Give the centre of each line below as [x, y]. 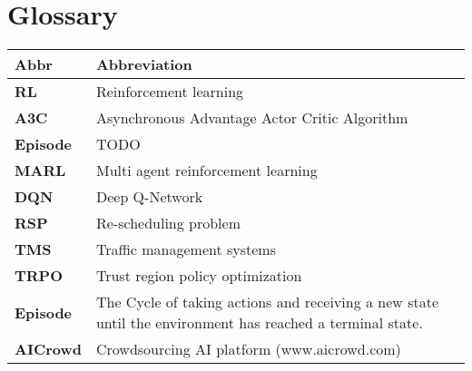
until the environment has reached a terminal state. [259, 323]
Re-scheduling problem [168, 223]
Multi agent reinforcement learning [206, 171]
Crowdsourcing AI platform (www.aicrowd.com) [248, 349]
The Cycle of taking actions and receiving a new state [267, 302]
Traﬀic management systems [186, 249]
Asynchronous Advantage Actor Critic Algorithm [252, 118]
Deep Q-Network [149, 197]
